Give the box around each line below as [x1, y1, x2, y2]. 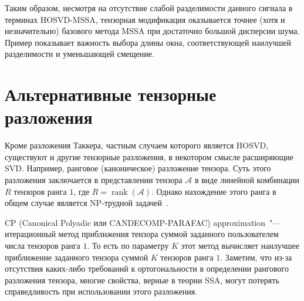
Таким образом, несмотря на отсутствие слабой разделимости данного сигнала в [5, 2, 293, 13]
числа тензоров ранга [5, 239, 80, 252]
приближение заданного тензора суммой [5, 251, 148, 263]
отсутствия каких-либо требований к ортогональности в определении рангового [5, 262, 289, 275]
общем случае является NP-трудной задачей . [5, 197, 168, 209]
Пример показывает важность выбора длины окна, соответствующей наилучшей [5, 36, 291, 48]
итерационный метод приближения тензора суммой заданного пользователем [5, 228, 279, 240]
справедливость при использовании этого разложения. [5, 285, 197, 297]
